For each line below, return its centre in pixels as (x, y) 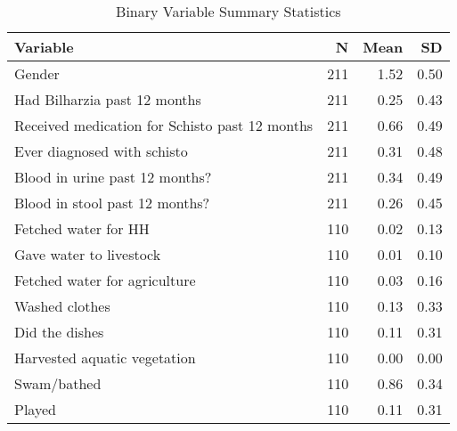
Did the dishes (59, 332)
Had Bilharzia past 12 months (108, 99)
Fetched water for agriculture (105, 280)
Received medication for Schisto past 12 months (164, 125)
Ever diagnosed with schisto (101, 151)
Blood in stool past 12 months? (112, 203)
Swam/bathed (58, 383)
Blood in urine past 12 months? (113, 177)
